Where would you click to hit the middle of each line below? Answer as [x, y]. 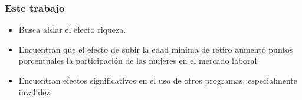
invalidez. [35, 92]
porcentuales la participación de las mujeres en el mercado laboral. [139, 61]
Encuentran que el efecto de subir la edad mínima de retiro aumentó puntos [156, 49]
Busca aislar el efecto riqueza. [72, 30]
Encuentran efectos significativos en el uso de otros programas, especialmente [158, 80]
